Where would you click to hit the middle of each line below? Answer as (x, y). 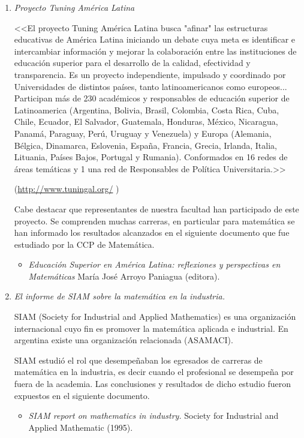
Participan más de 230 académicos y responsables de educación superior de (152, 98)
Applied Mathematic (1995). (81, 427)
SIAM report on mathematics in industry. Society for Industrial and (153, 415)
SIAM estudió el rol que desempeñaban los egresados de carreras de (138, 360)
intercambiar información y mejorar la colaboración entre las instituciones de (155, 51)
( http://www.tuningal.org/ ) (67, 189)
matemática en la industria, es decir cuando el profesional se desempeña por (154, 372)
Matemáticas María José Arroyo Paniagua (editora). (124, 276)
